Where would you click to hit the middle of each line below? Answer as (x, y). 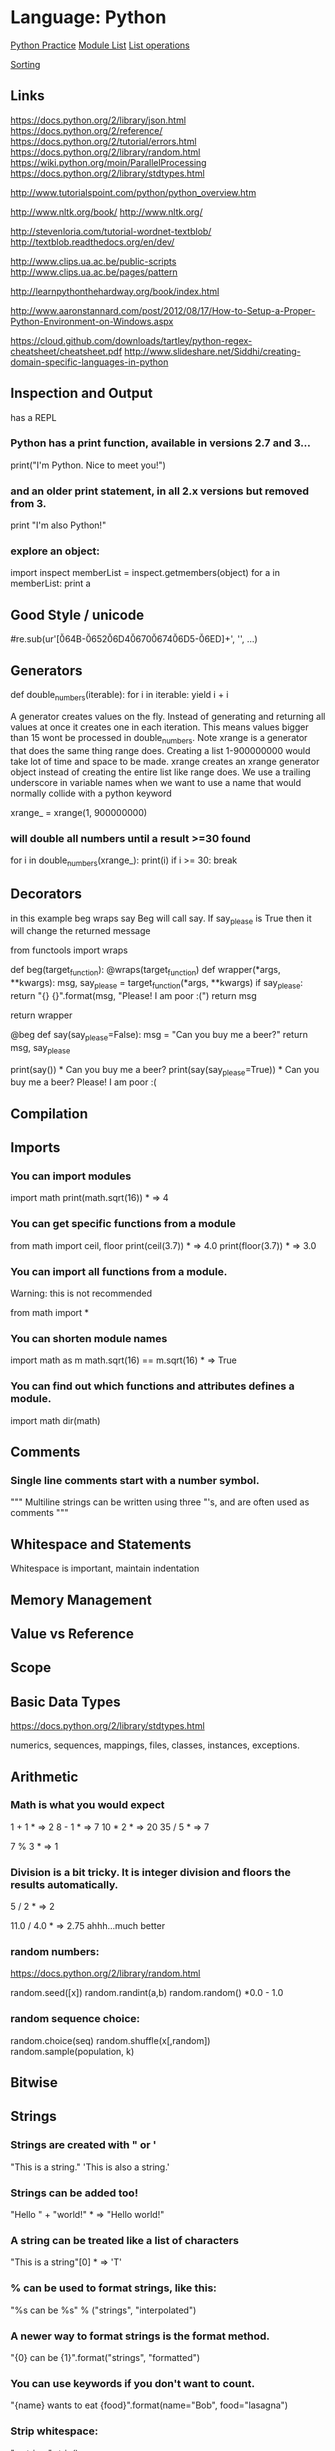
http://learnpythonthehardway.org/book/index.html (115, 291)
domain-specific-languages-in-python (89, 362)
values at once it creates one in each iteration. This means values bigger (159, 727)
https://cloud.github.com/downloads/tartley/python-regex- (131, 340)
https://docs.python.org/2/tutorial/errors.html (103, 141)
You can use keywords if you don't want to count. (133, 2383)
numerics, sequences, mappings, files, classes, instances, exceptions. (155, 1745)
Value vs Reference (72, 1633)
